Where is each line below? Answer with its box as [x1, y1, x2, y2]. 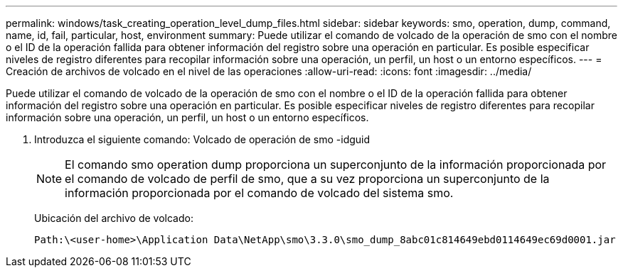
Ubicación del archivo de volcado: [34, 212, 193, 224]
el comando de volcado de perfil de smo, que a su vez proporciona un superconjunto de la [65, 172, 550, 186]
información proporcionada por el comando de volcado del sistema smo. [65, 186, 454, 200]
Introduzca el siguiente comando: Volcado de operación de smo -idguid [34, 133, 371, 145]
